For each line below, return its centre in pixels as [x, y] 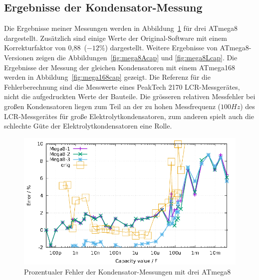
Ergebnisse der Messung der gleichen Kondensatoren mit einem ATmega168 [120, 67]
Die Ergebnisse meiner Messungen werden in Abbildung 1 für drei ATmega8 [121, 28]
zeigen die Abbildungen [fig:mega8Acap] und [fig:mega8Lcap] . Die [136, 57]
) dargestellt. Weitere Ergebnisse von [161, 48]
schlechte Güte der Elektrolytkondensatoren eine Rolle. [88, 126]
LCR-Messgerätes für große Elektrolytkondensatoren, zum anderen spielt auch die [129, 116]
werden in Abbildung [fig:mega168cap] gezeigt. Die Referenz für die [107, 77]
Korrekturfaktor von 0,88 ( [45, 48]
